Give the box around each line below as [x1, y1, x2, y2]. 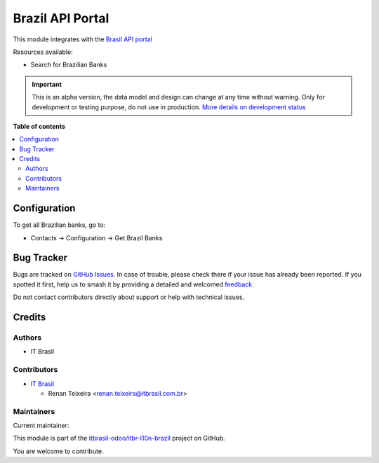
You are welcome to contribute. [13, 447, 104, 455]
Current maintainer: [13, 421, 69, 430]
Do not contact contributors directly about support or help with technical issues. [13, 293, 245, 301]
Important [32, 80, 62, 88]
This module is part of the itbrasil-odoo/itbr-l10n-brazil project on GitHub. [13, 434, 225, 443]
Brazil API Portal [13, 11, 109, 26]
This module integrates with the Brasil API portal [13, 35, 152, 43]
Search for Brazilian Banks [30, 60, 107, 69]
